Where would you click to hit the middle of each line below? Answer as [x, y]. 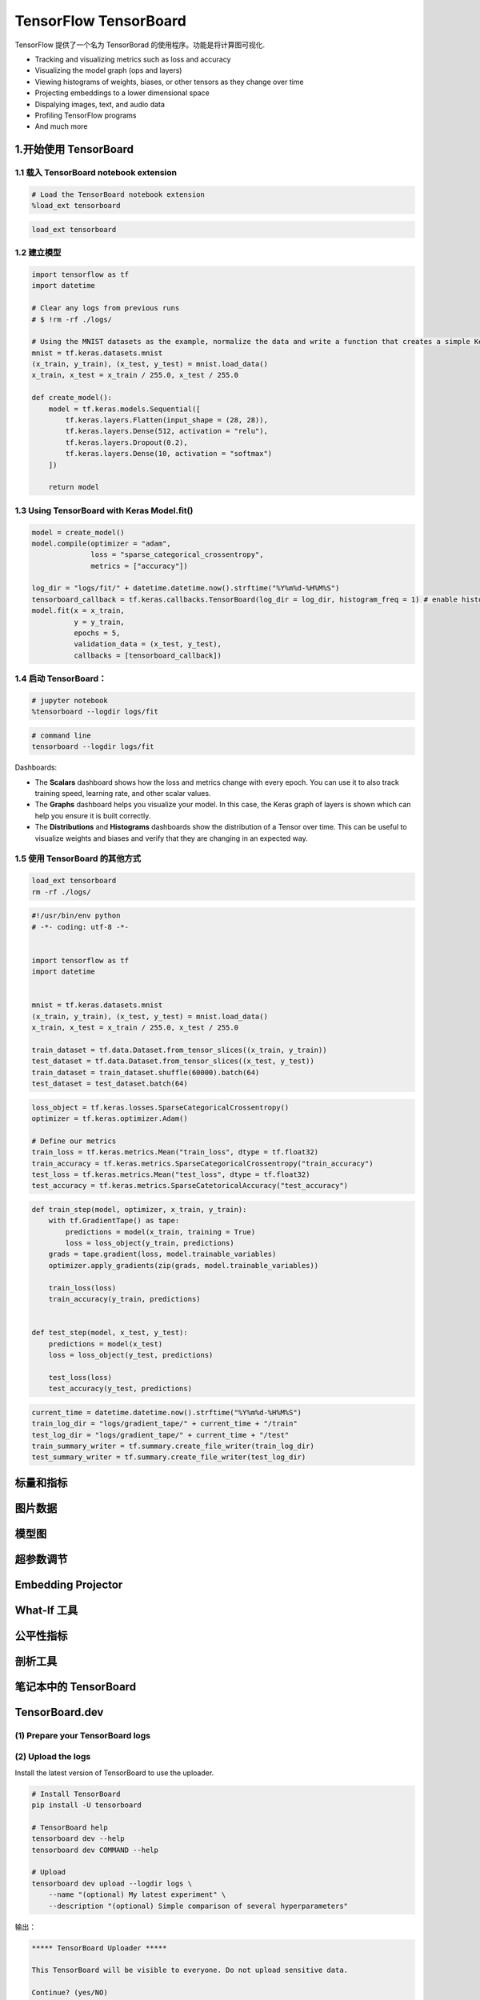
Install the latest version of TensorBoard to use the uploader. [114, 1773]
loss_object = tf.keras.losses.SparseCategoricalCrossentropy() [160, 1107]
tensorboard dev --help [78, 1839]
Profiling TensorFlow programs [86, 115]
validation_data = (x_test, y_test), [147, 644]
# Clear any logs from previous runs [106, 308]
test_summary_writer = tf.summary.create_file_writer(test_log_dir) [169, 1457]
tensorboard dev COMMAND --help [95, 1850]
